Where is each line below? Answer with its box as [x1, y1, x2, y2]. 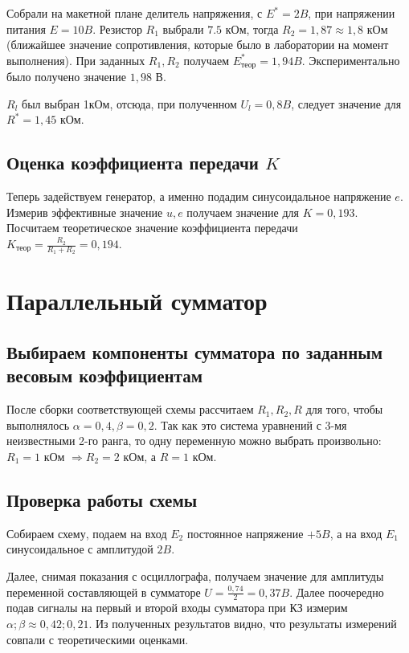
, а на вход [329, 524, 382, 541]
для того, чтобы [305, 401, 383, 418]
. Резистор [92, 20, 142, 37]
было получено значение [6, 68, 127, 85]
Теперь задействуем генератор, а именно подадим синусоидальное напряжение [6, 188, 391, 205]
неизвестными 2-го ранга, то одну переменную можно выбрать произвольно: [6, 432, 382, 449]
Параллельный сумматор [6, 284, 268, 317]
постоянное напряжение [186, 524, 304, 541]
